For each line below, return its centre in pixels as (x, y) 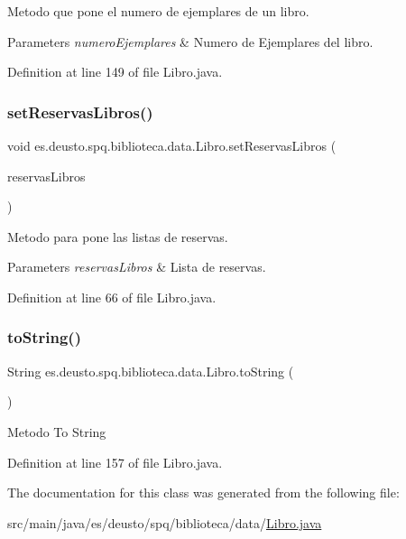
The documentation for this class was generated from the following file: (203, 493)
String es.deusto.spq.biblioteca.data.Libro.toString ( (151, 371)
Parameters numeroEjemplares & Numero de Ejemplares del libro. (190, 41)
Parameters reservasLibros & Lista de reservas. (137, 267)
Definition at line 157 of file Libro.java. (115, 462)
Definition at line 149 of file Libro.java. (115, 72)
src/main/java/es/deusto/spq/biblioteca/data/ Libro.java (165, 522)
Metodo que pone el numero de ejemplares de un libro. (158, 11)
